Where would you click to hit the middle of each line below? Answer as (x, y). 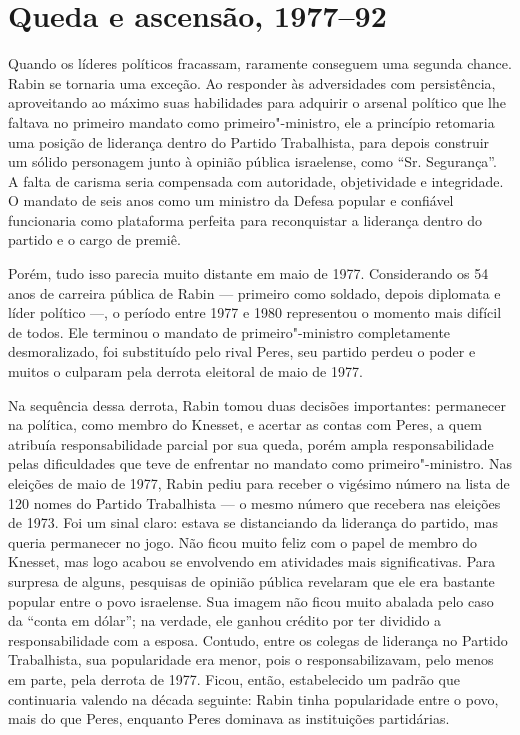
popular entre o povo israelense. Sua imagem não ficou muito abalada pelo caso (251, 600)
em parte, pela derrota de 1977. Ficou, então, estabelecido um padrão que (234, 678)
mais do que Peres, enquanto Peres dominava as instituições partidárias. (229, 718)
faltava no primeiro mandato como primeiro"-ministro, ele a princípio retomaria (251, 121)
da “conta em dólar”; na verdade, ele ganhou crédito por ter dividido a (225, 620)
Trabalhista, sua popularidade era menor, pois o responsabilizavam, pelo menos (251, 659)
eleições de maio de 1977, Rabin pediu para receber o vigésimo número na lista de (259, 483)
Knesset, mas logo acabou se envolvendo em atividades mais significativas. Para (252, 561)
